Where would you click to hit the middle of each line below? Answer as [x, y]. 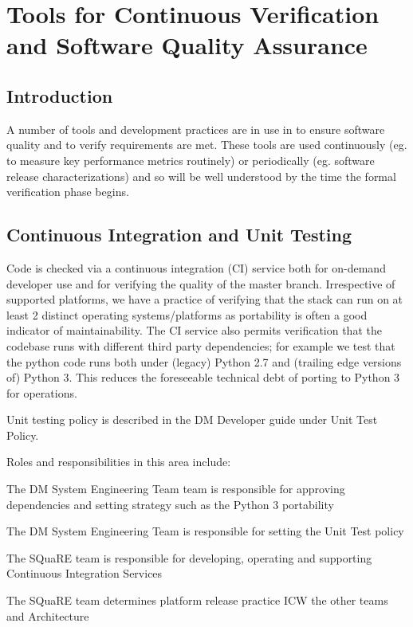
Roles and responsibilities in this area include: [119, 462]
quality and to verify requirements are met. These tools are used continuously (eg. [207, 145]
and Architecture [48, 615]
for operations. [42, 392]
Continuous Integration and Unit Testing [179, 235]
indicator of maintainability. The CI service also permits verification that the [194, 330]
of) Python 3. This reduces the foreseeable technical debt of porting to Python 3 [203, 377]
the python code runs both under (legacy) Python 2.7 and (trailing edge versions [204, 361]
